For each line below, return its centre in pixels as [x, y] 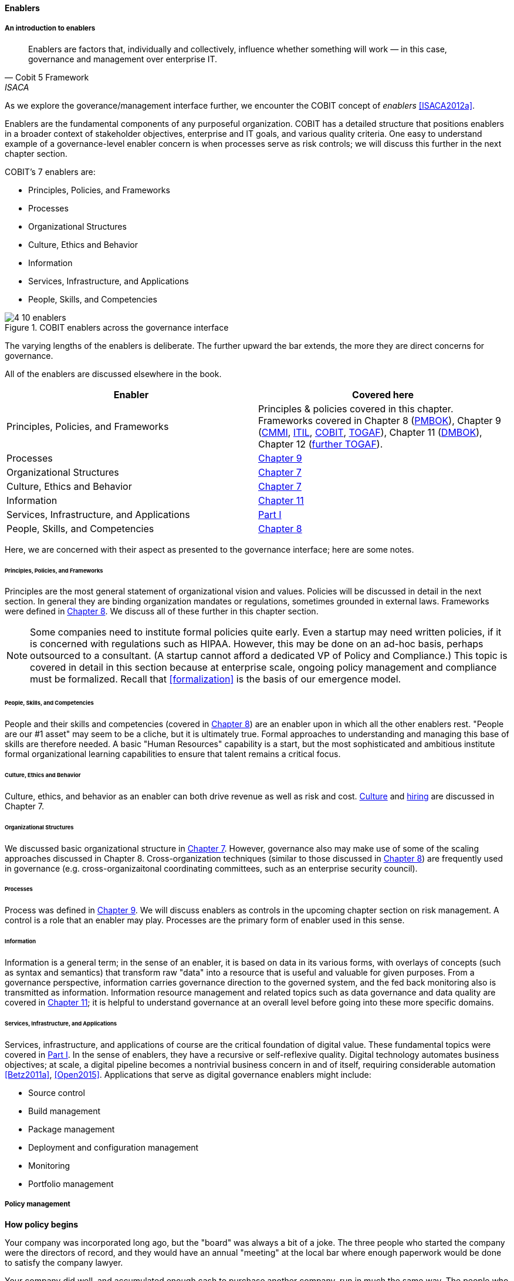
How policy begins [42, 1225]
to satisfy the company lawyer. [64, 1263]
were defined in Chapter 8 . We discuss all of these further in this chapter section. [162, 611]
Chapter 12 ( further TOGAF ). [321, 444]
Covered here [383, 394]
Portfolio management [71, 1184]
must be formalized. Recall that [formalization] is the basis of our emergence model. [216, 679]
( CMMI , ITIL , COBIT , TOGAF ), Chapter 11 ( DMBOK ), [370, 432]
